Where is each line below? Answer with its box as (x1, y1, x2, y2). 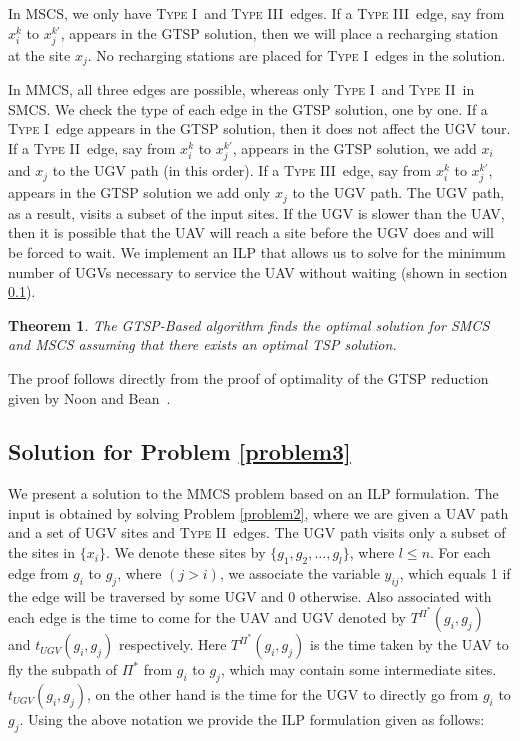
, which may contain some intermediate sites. (220, 659, 497, 680)
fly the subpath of (8, 659, 117, 680)
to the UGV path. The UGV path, (292, 182, 505, 203)
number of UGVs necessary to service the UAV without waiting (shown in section (8, 261, 508, 282)
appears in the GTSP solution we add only (8, 182, 271, 203)
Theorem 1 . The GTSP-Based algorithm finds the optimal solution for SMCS (8, 314, 490, 335)
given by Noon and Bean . (8, 387, 171, 408)
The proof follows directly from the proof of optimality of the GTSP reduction (8, 367, 489, 388)
